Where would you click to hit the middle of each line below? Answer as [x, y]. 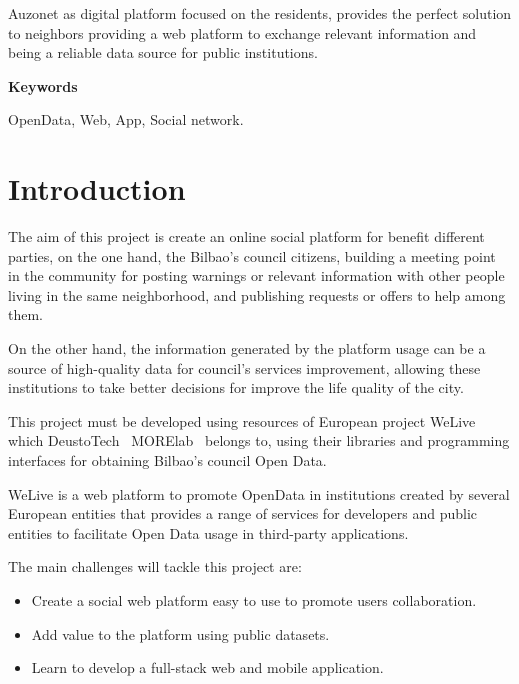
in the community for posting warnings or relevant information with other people [256, 275]
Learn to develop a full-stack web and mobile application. [207, 667]
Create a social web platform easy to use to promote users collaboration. [254, 600]
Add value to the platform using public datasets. [180, 633]
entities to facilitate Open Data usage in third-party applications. [208, 532]
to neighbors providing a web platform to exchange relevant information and [242, 32]
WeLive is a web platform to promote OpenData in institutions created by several [259, 493]
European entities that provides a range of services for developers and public [243, 513]
